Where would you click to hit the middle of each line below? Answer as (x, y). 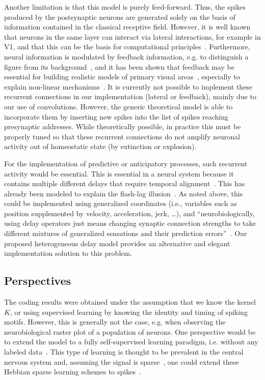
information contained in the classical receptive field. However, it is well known (127, 27)
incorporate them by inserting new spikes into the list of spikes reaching (116, 116)
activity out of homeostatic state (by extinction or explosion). (100, 146)
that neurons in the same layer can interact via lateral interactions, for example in (132, 36)
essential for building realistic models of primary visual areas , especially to (122, 77)
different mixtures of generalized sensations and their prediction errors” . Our (126, 233)
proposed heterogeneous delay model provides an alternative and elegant (117, 243)
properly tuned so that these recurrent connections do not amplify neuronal (122, 136)
